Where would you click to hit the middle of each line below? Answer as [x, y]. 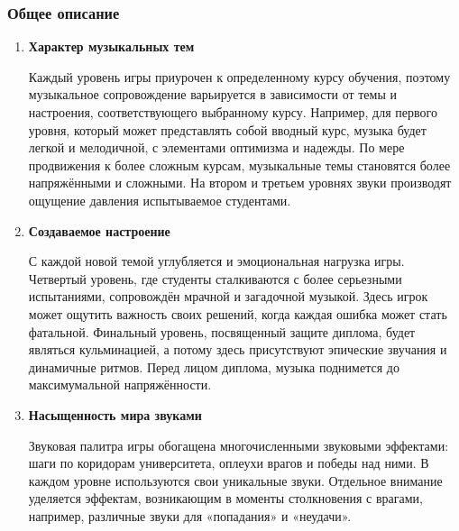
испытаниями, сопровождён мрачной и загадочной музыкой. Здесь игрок [228, 296]
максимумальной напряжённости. [120, 385]
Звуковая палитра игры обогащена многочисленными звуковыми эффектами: [239, 445]
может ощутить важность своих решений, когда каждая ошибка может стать [238, 313]
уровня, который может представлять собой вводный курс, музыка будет [227, 129]
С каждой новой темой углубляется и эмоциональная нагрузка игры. [216, 261]
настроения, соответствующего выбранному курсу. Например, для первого [233, 112]
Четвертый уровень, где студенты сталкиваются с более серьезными [215, 278]
